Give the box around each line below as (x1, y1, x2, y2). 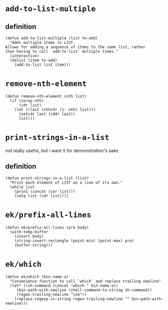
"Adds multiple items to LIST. (10, 40, 76, 45)
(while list (10, 184, 35, 190)
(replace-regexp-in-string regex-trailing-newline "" (14, 296, 130, 301)
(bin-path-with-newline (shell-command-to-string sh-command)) (16, 287, 152, 292)
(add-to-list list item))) (14, 62, 71, 67)
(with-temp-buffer (10, 229, 49, 234)
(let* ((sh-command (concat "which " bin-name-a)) (10, 283, 119, 288)
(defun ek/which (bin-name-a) (5, 274, 69, 279)
